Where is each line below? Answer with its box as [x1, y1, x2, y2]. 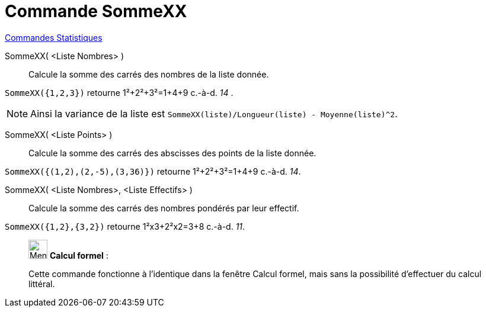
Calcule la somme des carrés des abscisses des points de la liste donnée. [28, 147, 316, 158]
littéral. [28, 278, 55, 289]
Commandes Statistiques [5, 32, 103, 43]
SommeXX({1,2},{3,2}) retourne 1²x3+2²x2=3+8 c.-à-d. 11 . [5, 221, 245, 231]
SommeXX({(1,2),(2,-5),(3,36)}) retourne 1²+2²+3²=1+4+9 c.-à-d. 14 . [5, 166, 301, 176]
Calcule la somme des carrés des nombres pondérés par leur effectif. [28, 202, 299, 213]
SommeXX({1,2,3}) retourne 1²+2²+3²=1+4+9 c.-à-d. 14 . [5, 87, 234, 98]
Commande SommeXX [5, 1, 187, 21]
